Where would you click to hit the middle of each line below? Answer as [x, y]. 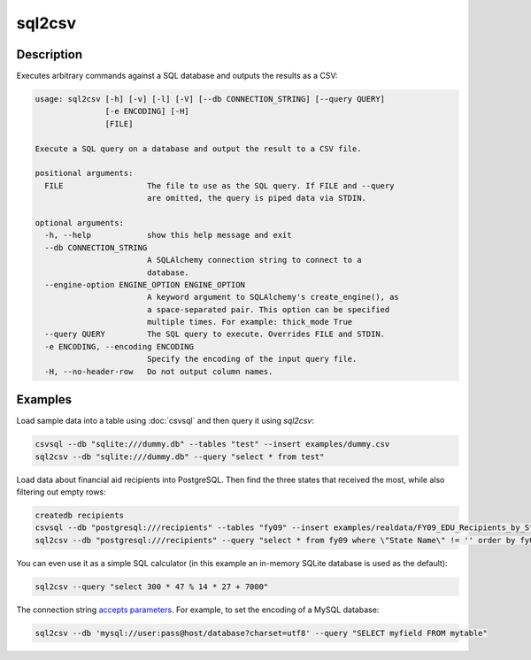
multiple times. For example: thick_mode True [250, 322]
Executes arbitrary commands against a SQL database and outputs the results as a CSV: [177, 76]
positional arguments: [84, 173]
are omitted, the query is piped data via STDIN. [257, 198]
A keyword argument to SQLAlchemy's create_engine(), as [273, 297]
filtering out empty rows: [61, 492]
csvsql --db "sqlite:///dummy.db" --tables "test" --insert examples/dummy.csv [212, 444]
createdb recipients [79, 515]
